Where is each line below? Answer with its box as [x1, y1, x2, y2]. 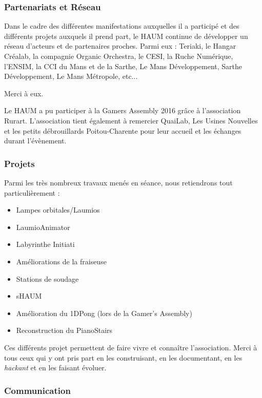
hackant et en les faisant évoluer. [4, 362, 107, 373]
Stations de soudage [16, 273, 79, 284]
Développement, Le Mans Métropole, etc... [4, 71, 138, 81]
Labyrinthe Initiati [16, 239, 75, 249]
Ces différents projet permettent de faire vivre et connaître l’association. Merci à [4, 342, 257, 352]
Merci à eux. [4, 88, 44, 98]
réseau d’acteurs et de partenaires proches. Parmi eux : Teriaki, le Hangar [4, 40, 236, 51]
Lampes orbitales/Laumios [16, 204, 100, 215]
